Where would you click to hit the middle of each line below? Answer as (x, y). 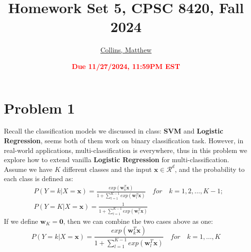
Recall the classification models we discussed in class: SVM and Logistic (114, 131)
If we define (21, 221)
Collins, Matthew (126, 50)
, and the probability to (210, 169)
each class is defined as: (39, 178)
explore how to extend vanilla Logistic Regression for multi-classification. (117, 160)
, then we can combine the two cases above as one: (138, 221)
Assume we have (28, 169)
